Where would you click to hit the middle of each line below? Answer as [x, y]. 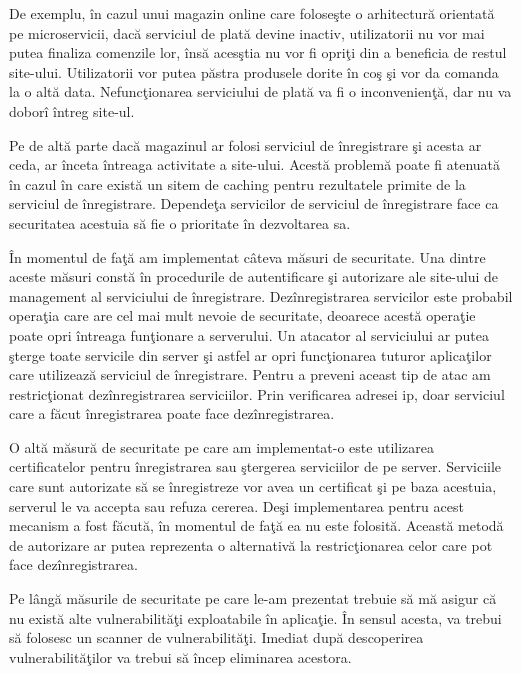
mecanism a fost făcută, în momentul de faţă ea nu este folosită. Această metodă [256, 525]
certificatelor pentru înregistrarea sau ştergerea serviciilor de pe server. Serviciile [255, 466]
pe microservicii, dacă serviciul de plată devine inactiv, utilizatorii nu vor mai [247, 32]
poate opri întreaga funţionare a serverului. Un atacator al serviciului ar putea [249, 334]
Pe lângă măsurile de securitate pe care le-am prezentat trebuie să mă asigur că [253, 598]
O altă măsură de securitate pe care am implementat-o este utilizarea [221, 446]
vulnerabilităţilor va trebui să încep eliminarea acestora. [180, 656]
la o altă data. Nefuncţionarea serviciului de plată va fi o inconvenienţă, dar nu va [260, 91]
